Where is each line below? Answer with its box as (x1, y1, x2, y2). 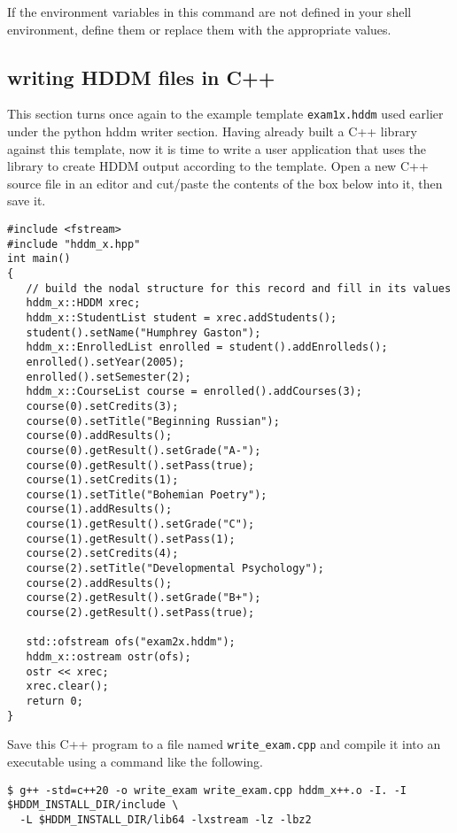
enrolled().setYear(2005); (26, 355, 185, 368)
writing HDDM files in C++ (7, 63, 275, 90)
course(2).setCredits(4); (26, 547, 179, 560)
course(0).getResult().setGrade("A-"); (26, 443, 261, 457)
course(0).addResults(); (26, 429, 173, 443)
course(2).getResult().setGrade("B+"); (26, 591, 261, 605)
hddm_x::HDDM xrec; (26, 297, 141, 310)
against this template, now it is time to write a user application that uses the (7, 139, 427, 158)
